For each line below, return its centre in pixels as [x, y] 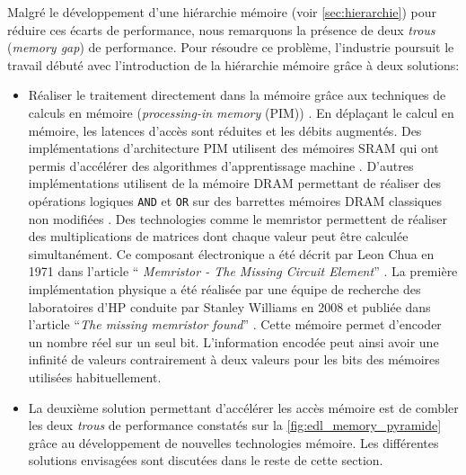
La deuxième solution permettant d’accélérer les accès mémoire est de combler [243, 407]
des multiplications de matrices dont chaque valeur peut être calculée [218, 236]
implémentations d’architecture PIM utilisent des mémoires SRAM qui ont [233, 148]
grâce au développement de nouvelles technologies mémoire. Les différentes [233, 442]
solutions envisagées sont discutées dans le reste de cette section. [206, 460]
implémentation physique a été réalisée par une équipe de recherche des [224, 288]
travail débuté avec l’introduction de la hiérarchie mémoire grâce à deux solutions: [233, 64]
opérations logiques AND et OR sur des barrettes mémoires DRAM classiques [235, 200]
